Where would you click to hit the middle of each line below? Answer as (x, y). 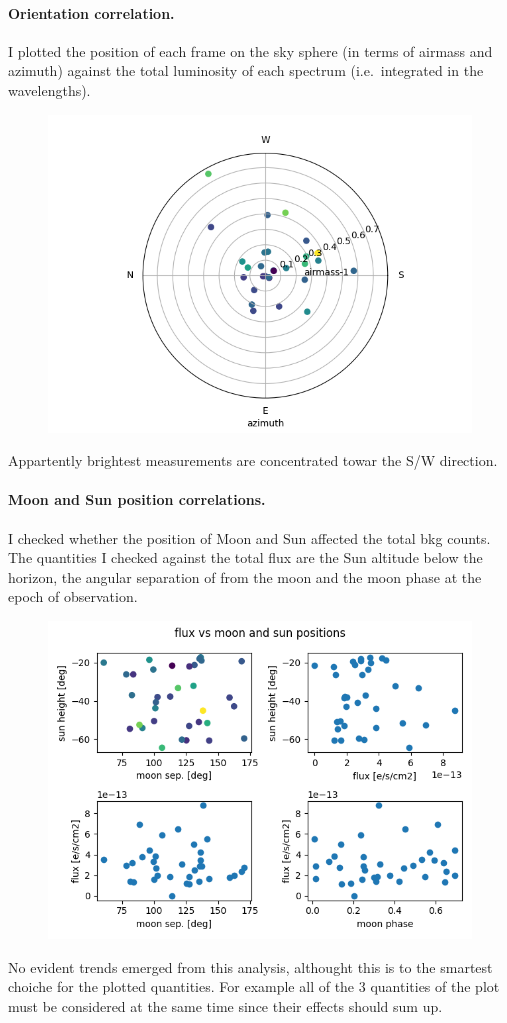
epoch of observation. (73, 596)
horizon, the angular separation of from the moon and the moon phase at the (245, 576)
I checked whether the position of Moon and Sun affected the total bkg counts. (249, 537)
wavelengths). (49, 89)
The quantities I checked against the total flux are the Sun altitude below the (245, 557)
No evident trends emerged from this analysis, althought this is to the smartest (250, 966)
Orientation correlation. (91, 12)
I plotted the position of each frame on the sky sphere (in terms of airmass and (250, 50)
